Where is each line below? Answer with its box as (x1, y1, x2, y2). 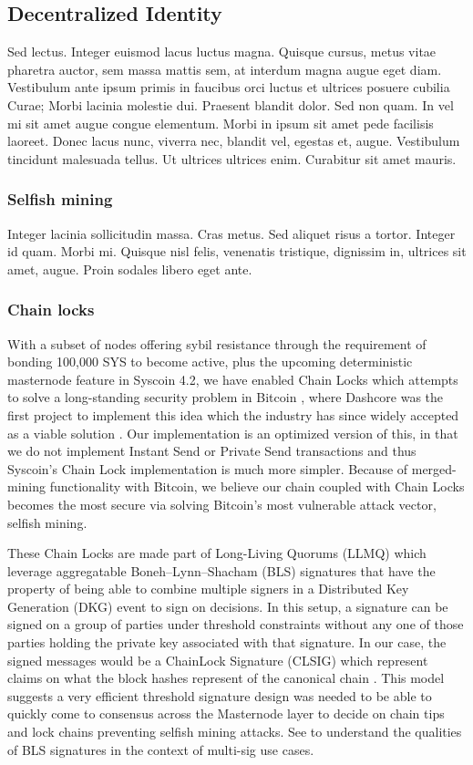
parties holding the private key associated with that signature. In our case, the (7, 633, 447, 652)
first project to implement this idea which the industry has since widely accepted (7, 405, 459, 424)
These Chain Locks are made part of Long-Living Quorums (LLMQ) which (7, 543, 427, 563)
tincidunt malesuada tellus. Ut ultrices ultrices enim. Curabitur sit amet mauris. (7, 149, 457, 168)
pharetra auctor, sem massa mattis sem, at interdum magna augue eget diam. (7, 59, 442, 78)
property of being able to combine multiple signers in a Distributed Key (7, 579, 409, 598)
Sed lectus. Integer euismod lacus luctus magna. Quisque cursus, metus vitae (7, 42, 437, 61)
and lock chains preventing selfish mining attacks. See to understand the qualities (7, 722, 462, 741)
